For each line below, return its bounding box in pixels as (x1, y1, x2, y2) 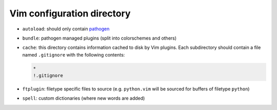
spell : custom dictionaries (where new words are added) (22, 95, 145, 101)
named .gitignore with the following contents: (22, 51, 125, 58)
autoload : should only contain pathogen (22, 26, 110, 32)
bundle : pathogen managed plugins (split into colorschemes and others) (22, 35, 177, 41)
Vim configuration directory (9, 8, 131, 19)
